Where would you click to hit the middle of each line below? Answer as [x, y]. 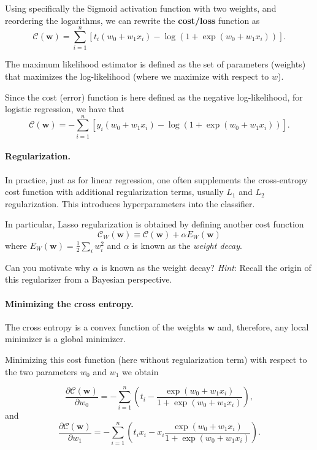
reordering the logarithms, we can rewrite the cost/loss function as [132, 20]
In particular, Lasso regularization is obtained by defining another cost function [155, 224]
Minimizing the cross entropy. [69, 303]
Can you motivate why [48, 267]
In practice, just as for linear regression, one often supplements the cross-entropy [156, 179]
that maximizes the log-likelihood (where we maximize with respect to [137, 76]
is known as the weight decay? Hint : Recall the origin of [206, 267]
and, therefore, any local [263, 326]
